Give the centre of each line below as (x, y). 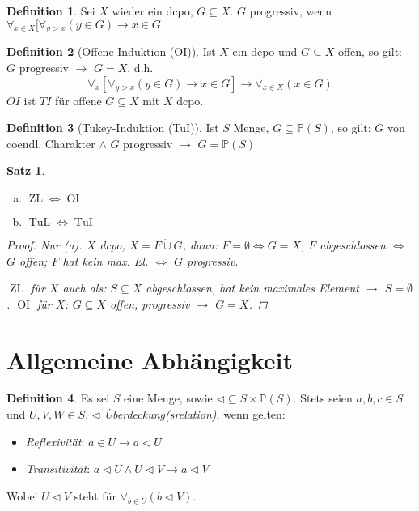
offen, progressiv (150, 303)
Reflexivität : (55, 441)
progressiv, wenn (291, 11)
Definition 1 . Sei (51, 11)
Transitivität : (58, 468)
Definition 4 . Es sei (58, 398)
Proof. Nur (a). (44, 244)
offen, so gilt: (370, 51)
